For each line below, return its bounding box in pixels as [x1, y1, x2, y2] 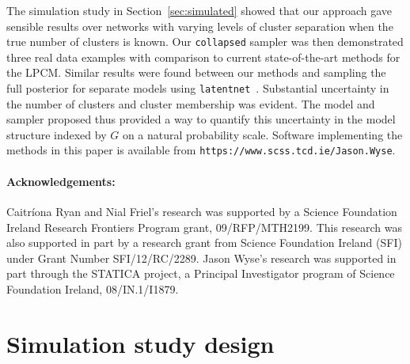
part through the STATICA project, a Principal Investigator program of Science [6, 265, 395, 282]
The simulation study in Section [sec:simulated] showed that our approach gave [6, 2, 392, 18]
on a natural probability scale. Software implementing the [122, 126, 403, 142]
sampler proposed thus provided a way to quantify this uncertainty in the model [6, 111, 396, 127]
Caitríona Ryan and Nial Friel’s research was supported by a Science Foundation [6, 203, 397, 219]
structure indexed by [6, 126, 107, 142]
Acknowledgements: [6, 173, 116, 189]
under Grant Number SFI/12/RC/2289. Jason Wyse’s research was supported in [6, 249, 397, 266]
